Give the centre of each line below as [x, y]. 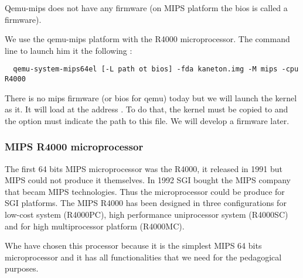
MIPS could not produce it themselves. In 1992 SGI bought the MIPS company [148, 180]
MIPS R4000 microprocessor [74, 147]
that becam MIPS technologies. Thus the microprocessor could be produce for [145, 191]
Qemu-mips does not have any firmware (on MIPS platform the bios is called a [146, 8]
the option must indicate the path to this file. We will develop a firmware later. [147, 120]
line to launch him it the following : [69, 50]
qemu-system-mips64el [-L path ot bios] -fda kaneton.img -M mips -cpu [156, 69]
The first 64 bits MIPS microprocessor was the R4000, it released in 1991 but [144, 168]
